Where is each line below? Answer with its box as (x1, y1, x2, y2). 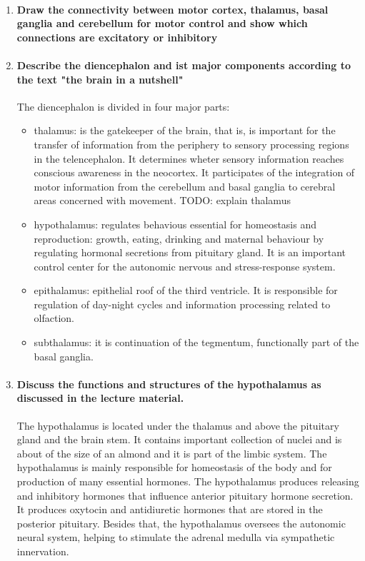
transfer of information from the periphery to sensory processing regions (34, 136, 349, 151)
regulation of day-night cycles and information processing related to (34, 296, 331, 311)
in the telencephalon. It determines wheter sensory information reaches (34, 151, 344, 166)
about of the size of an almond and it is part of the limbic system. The (16, 445, 327, 460)
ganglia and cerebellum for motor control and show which (16, 16, 308, 31)
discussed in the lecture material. (16, 390, 184, 405)
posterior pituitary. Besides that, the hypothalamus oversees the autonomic (16, 515, 346, 530)
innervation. (16, 544, 69, 558)
